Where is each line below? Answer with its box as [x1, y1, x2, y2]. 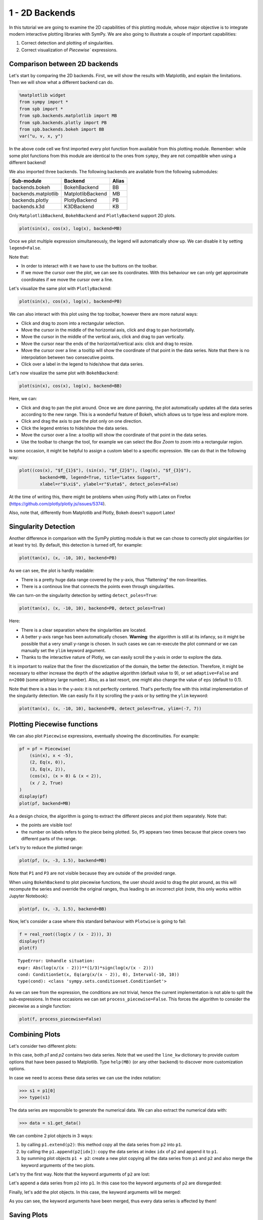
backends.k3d [12, 203, 45, 210]
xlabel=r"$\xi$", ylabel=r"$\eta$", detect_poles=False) [39, 481, 179, 487]
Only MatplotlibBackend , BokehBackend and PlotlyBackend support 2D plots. [9, 212, 176, 218]
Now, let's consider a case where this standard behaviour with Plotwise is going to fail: [9, 918, 187, 924]
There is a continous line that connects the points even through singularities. [21, 583, 175, 589]
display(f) [19, 938, 45, 944]
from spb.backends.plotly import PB [19, 120, 107, 125]
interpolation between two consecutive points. [21, 354, 114, 360]
